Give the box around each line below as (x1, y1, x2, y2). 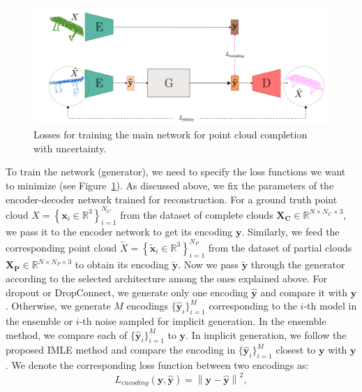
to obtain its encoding (75, 257, 169, 272)
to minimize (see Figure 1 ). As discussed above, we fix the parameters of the (6, 177, 334, 192)
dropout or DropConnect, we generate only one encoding (6, 284, 248, 299)
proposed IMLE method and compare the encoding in (6, 342, 236, 357)
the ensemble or (6, 313, 73, 328)
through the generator (250, 257, 345, 272)
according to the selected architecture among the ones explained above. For (6, 270, 327, 285)
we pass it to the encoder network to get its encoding (6, 224, 233, 239)
